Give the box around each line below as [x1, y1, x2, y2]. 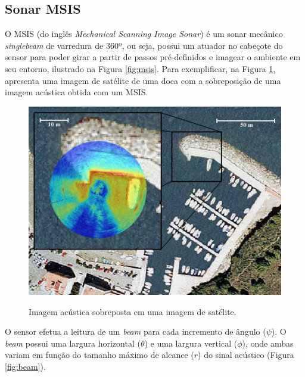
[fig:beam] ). [5, 360, 46, 373]
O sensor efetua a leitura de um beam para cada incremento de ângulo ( [5, 325, 266, 338]
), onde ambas [242, 337, 294, 349]
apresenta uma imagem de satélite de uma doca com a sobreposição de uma [5, 74, 281, 86]
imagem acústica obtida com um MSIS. [5, 86, 148, 98]
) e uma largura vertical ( [144, 337, 238, 349]
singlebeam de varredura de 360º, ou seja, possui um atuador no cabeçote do [5, 39, 283, 51]
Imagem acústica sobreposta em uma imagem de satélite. [29, 305, 236, 317]
